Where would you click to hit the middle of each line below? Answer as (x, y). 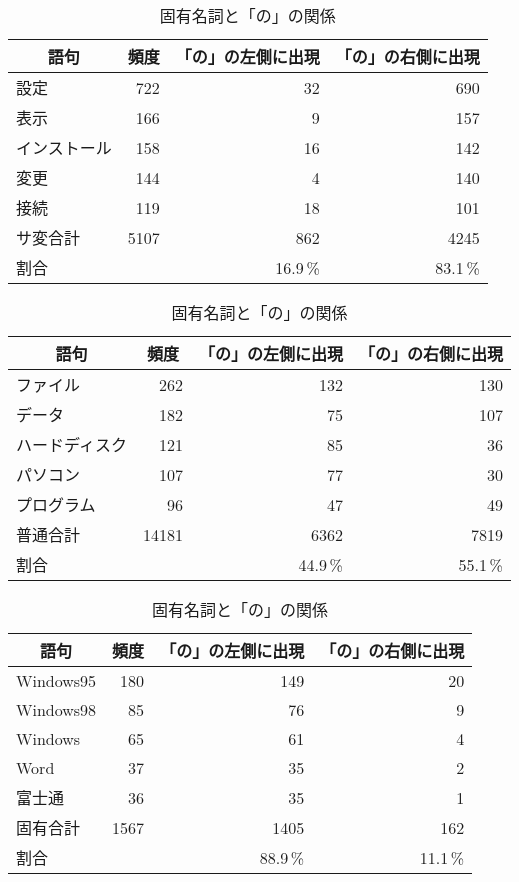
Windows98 (56, 709)
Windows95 (56, 680)
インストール (64, 147)
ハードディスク (71, 444)
